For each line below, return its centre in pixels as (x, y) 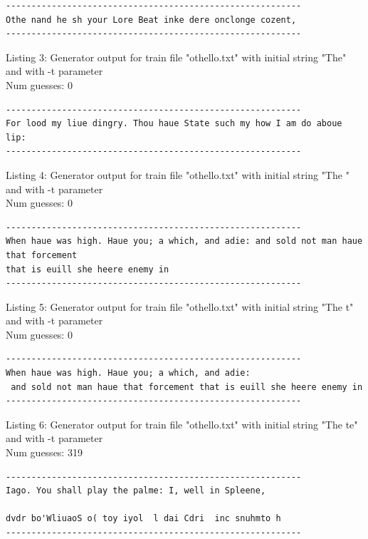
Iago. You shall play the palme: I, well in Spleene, (136, 491)
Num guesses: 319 (44, 452)
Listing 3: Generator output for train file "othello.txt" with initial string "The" (176, 57)
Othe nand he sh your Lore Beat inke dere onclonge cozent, (151, 20)
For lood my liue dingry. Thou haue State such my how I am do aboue (174, 124)
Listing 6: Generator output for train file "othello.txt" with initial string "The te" (182, 424)
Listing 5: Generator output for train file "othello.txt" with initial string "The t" (180, 306)
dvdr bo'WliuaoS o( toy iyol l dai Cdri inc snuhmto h (143, 519)
